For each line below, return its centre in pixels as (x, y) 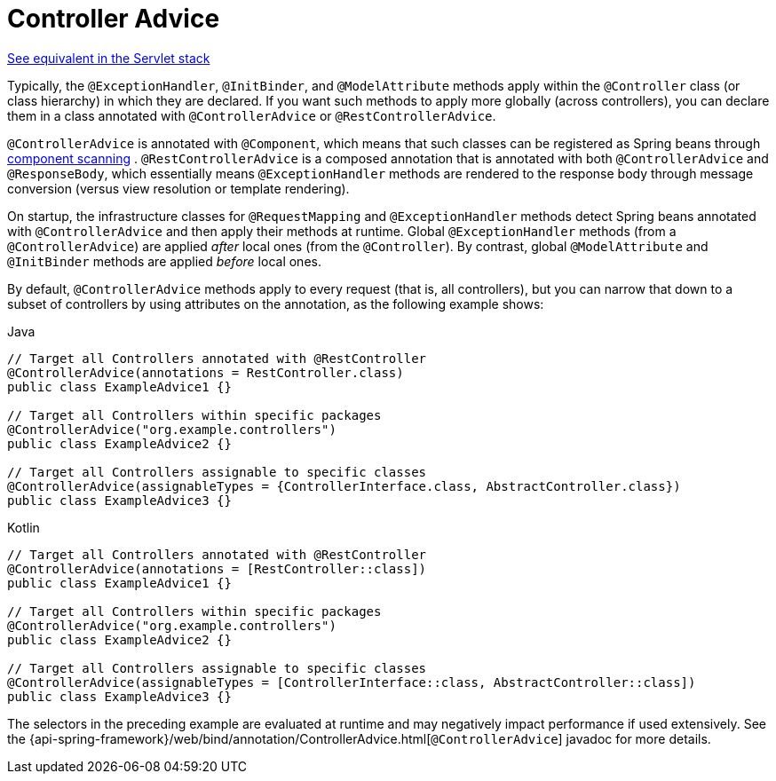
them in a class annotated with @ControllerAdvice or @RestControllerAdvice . (252, 115)
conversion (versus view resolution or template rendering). (178, 188)
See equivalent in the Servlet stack (109, 58)
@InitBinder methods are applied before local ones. (164, 261)
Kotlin (24, 527)
